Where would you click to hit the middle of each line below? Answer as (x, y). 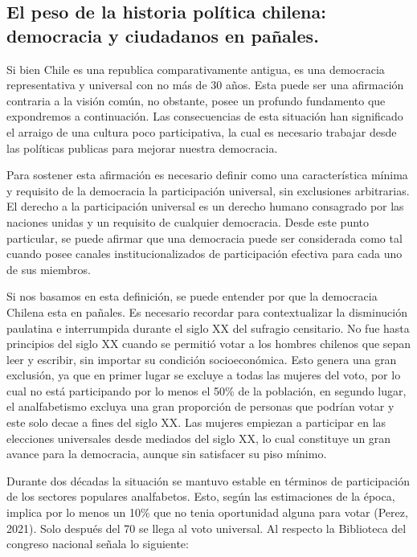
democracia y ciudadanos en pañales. (163, 35)
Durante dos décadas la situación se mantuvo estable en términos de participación (208, 480)
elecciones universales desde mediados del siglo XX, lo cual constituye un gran (199, 438)
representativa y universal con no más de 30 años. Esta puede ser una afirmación (205, 85)
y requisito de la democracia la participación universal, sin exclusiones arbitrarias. (208, 190)
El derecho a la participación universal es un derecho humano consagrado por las (205, 206)
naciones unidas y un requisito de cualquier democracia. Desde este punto (188, 221)
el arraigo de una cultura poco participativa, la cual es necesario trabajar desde (202, 131)
